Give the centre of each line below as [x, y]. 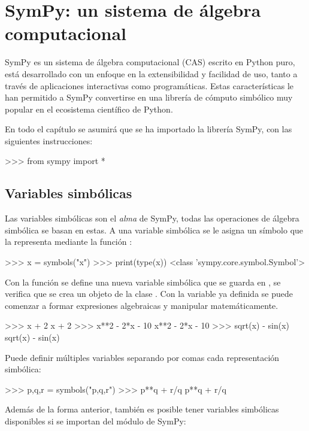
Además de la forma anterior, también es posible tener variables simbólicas [142, 409]
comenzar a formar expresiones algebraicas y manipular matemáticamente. [142, 305]
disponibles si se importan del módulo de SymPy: [96, 421]
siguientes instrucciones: [49, 140]
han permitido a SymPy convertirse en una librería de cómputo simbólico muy [149, 97]
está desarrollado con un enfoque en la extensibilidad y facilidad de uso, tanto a [151, 73]
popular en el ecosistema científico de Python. [89, 109]
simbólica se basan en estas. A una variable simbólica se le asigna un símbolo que [154, 230]
